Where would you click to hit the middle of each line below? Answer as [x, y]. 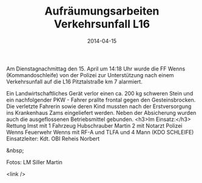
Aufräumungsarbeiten [102, 11]
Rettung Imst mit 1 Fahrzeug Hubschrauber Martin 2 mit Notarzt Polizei [94, 125]
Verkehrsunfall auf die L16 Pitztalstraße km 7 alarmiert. [74, 81]
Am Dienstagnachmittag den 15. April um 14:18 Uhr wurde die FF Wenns [96, 69]
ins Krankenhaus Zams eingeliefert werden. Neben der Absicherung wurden [101, 112]
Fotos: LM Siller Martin [34, 162]
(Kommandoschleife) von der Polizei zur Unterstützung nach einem [90, 75]
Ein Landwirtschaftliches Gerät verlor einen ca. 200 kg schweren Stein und [100, 93]
